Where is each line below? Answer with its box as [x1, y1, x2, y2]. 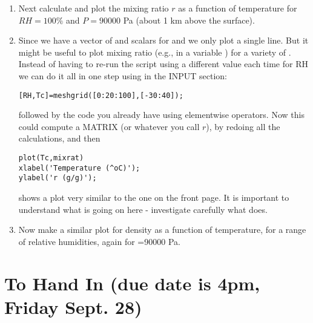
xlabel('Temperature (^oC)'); [18, 163, 140, 172]
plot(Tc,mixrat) [18, 154, 84, 162]
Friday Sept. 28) [4, 294, 142, 319]
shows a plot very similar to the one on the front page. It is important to [18, 191, 289, 203]
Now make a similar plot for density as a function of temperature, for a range [18, 223, 306, 236]
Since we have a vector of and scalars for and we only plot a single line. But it [18, 34, 309, 47]
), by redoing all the [206, 120, 280, 132]
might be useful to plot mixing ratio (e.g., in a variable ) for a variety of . [18, 45, 291, 58]
